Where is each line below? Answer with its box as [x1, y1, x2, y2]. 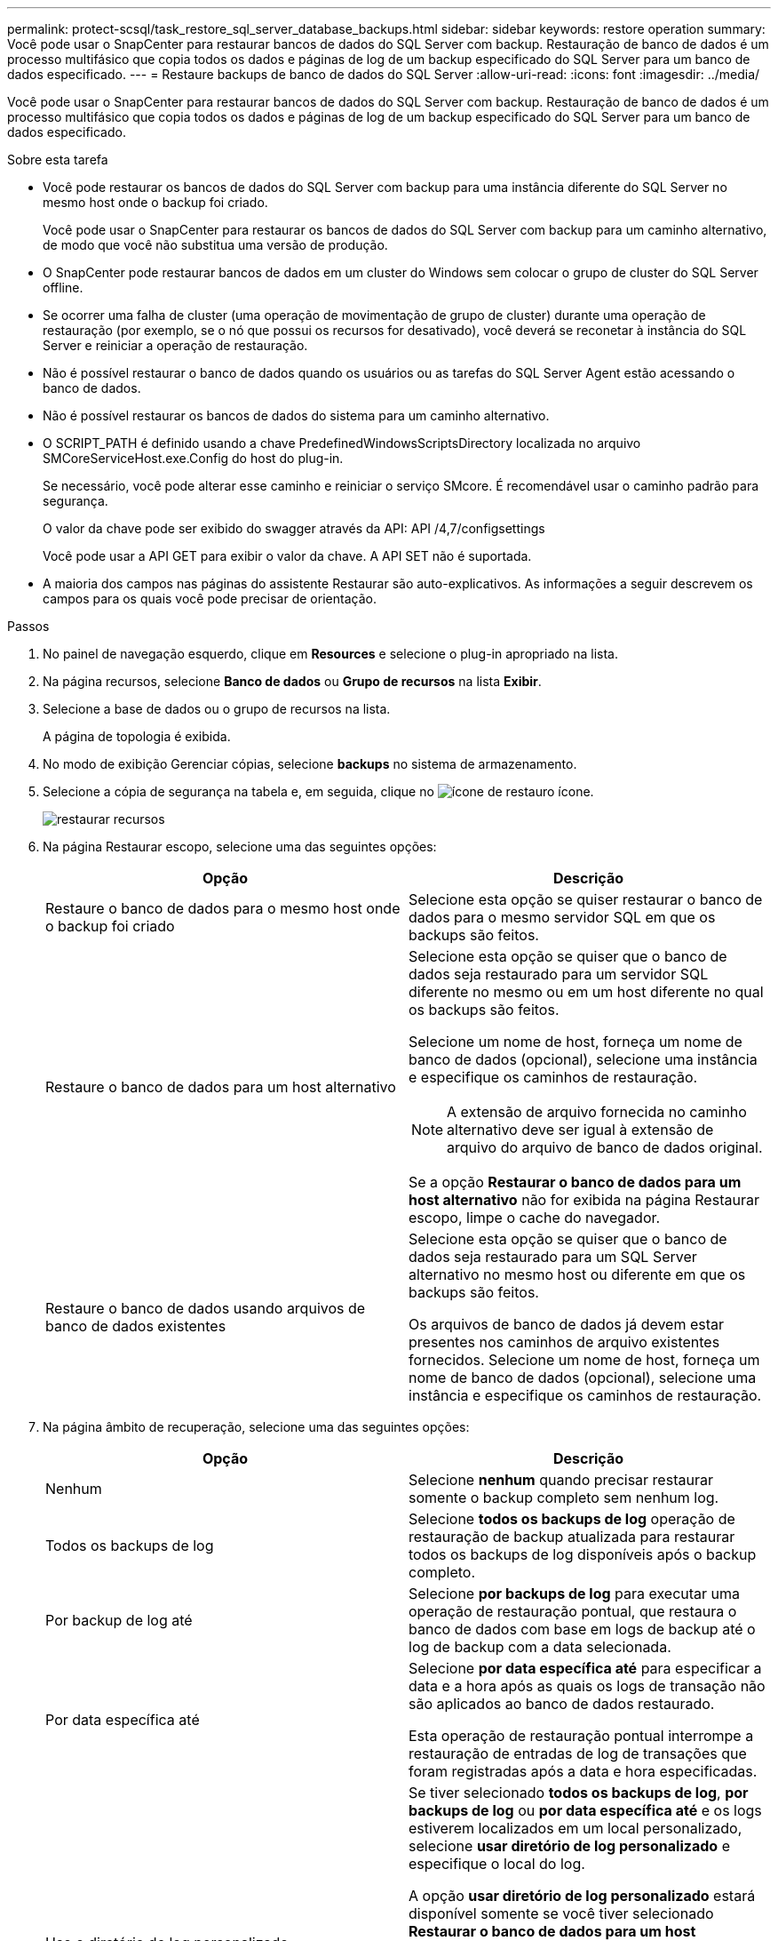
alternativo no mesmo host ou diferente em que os [409, 1266, 746, 1283]
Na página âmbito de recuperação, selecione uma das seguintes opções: [43, 1419, 470, 1434]
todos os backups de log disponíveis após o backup [409, 1546, 757, 1563]
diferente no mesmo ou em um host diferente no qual [409, 983, 764, 1001]
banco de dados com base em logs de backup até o [409, 1620, 756, 1638]
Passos [7, 619, 50, 634]
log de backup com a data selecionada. [409, 1638, 671, 1656]
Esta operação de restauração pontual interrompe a [409, 1727, 754, 1745]
